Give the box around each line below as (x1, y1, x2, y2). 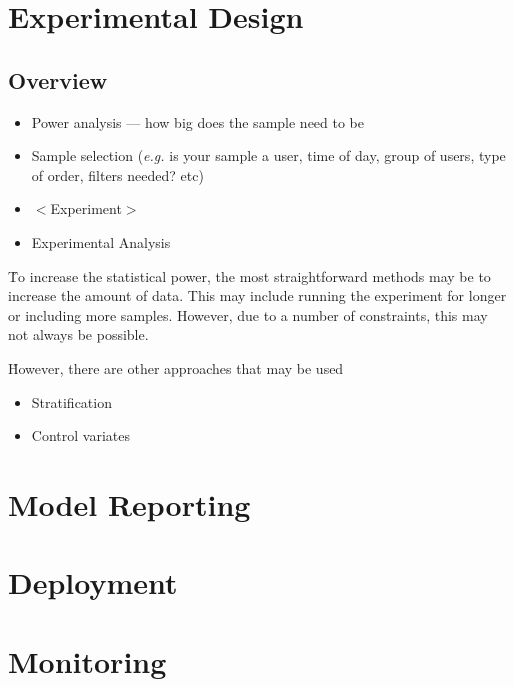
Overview (8, 64, 108, 95)
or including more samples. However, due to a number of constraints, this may (8, 304, 488, 325)
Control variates (31, 425, 130, 446)
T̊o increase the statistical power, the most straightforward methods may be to (8, 265, 491, 286)
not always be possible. (8, 324, 149, 345)
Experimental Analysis (31, 231, 171, 252)
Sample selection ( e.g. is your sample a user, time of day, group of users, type (31, 145, 506, 166)
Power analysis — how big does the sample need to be (31, 111, 365, 132)
